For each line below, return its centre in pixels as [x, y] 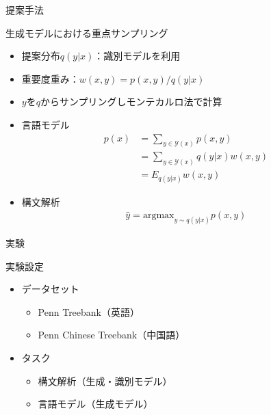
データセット [50, 289]
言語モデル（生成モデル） [95, 404]
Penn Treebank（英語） [89, 311]
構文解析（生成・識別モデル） [105, 380]
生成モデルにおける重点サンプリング [87, 32]
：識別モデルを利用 [137, 56]
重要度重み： [50, 78]
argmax [158, 216]
